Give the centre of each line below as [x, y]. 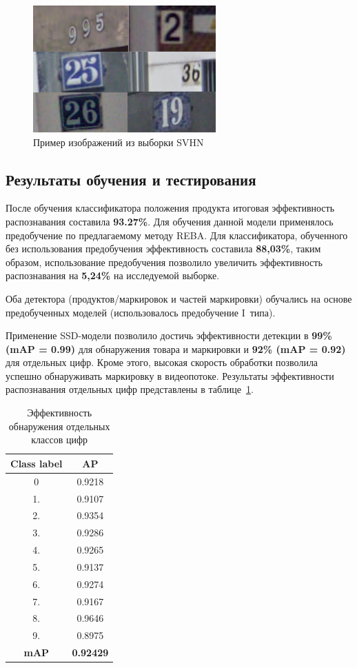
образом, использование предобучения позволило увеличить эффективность [164, 262]
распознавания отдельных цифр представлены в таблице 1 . [130, 389]
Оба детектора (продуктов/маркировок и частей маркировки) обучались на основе [179, 298]
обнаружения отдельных [59, 426]
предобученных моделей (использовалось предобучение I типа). [141, 312]
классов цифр [60, 439]
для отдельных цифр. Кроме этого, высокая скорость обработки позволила [162, 362]
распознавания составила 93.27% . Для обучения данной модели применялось [170, 221]
